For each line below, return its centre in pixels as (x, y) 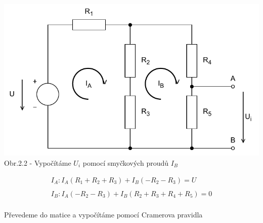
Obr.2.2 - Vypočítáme (38, 163)
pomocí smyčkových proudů (126, 163)
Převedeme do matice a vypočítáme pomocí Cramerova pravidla (103, 214)
